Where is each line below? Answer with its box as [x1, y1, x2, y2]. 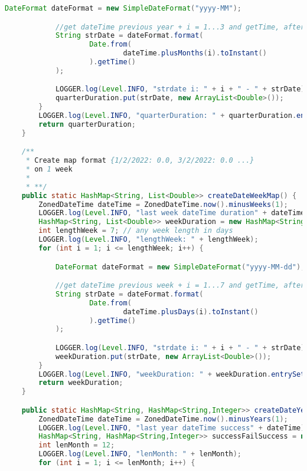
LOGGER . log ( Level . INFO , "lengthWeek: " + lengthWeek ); [38, 235, 259, 244]
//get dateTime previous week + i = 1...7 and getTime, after [55, 281, 305, 290]
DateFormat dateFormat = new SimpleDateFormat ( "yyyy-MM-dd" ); [55, 262, 305, 271]
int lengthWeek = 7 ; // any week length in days [38, 226, 233, 235]
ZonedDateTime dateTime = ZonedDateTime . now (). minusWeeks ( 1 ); [38, 200, 288, 209]
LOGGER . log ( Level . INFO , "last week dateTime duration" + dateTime [38, 209, 305, 218]
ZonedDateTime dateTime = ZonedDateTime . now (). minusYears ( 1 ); [38, 414, 288, 423]
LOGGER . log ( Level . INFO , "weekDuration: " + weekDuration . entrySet [38, 370, 305, 378]
